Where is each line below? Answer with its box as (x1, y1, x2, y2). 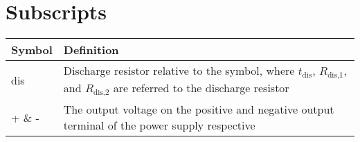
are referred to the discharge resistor (113, 80, 289, 96)
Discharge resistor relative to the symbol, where (63, 62, 295, 79)
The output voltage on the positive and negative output (63, 101, 334, 117)
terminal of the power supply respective (63, 117, 255, 133)
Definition (63, 42, 119, 58)
